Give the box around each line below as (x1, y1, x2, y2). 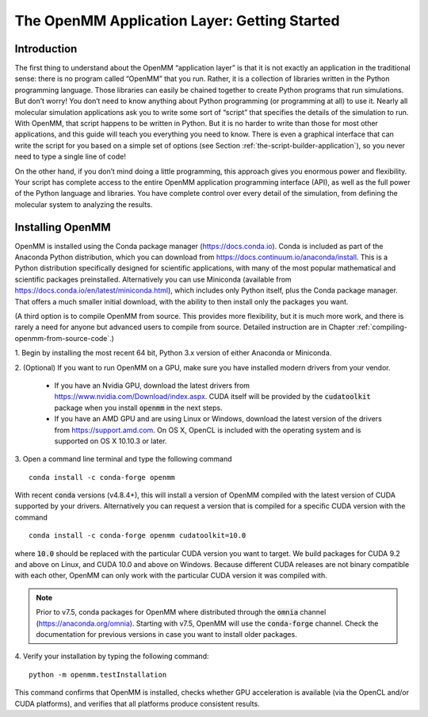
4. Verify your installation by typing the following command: (14, 651, 209, 661)
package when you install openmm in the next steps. (54, 403, 224, 412)
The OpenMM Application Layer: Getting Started (14, 12, 340, 29)
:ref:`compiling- (357, 322, 407, 332)
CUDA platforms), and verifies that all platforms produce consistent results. (14, 699, 261, 708)
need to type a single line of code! (14, 151, 127, 162)
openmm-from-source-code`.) (14, 333, 115, 343)
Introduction (14, 42, 78, 56)
